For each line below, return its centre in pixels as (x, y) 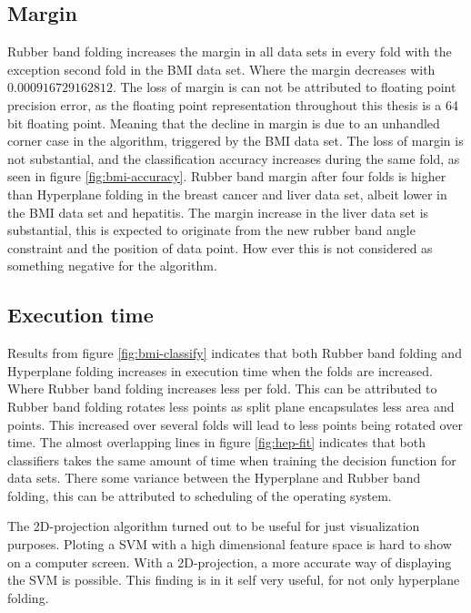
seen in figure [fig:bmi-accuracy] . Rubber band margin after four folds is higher (227, 176)
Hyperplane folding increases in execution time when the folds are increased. (220, 370)
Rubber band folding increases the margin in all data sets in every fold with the (230, 51)
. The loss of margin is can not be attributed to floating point (284, 87)
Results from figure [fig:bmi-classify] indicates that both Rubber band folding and (235, 353)
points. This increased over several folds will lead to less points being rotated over (235, 424)
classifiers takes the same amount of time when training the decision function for (232, 460)
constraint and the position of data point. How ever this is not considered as (220, 247)
